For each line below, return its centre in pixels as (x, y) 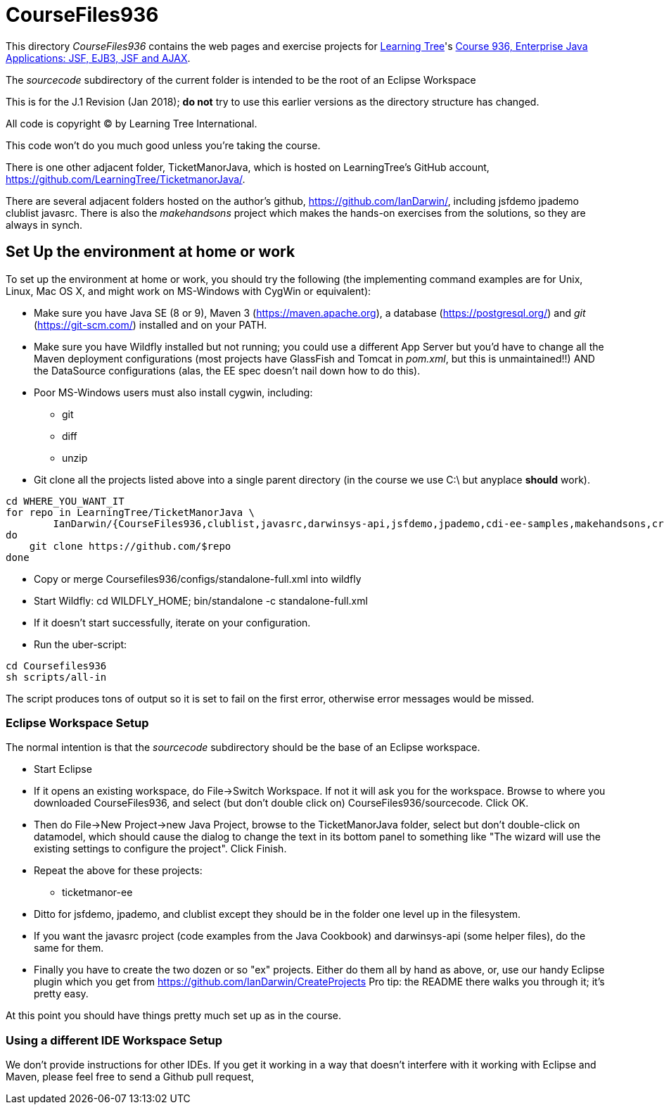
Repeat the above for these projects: (118, 871)
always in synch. (44, 225)
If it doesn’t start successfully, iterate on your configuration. (172, 622)
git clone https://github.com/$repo (130, 546)
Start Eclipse (63, 769)
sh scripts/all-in (56, 677)
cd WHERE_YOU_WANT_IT (65, 501)
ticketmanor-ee (97, 893)
